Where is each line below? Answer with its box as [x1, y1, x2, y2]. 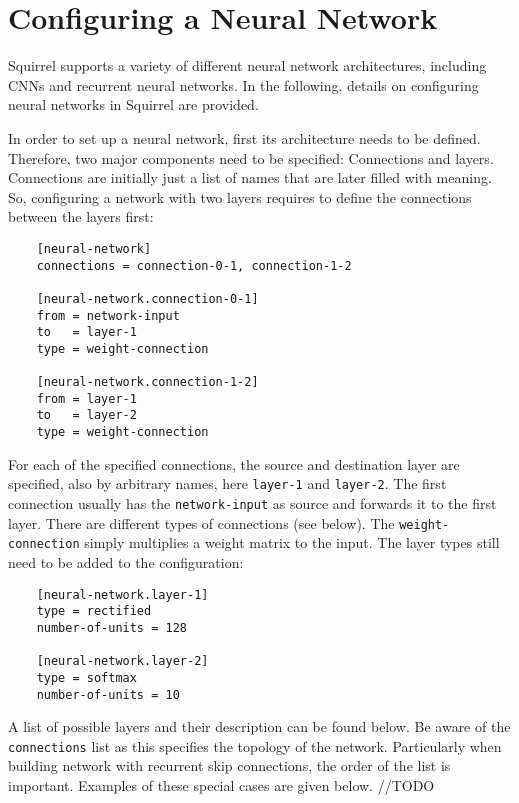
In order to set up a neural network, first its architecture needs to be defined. [8, 127, 481, 148]
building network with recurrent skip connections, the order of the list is [8, 755, 451, 776]
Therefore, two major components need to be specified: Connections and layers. [8, 147, 494, 168]
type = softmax [36, 670, 137, 685]
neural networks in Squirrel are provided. [8, 94, 259, 115]
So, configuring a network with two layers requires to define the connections [8, 186, 472, 207]
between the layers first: [8, 206, 154, 227]
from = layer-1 [36, 391, 137, 406]
